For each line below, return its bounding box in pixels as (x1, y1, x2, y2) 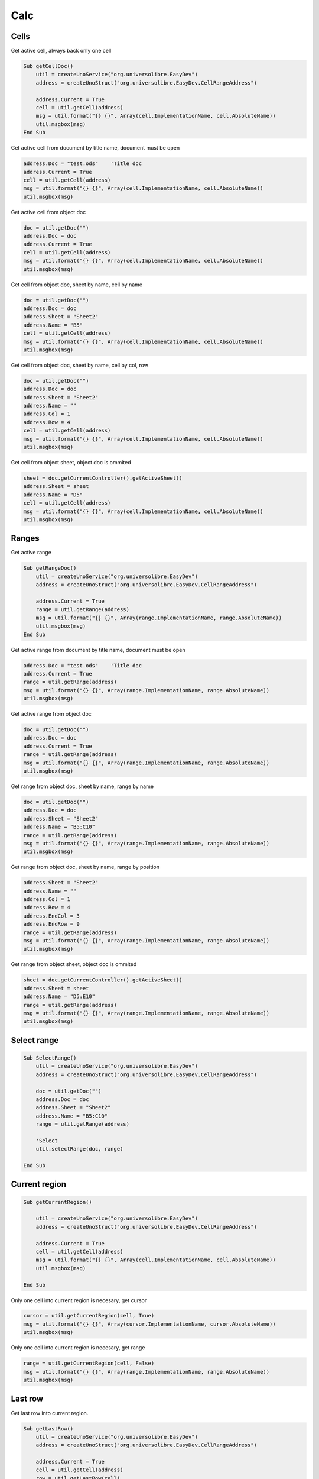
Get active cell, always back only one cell (11, 47, 112, 54)
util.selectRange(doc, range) (35, 1145, 123, 1152)
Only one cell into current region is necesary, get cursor (11, 1296, 147, 1304)
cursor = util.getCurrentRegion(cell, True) (23, 1312, 155, 1319)
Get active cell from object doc (11, 208, 86, 215)
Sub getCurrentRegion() (23, 1199, 93, 1205)
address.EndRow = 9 (23, 921, 80, 928)
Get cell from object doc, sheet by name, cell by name (11, 281, 143, 288)
